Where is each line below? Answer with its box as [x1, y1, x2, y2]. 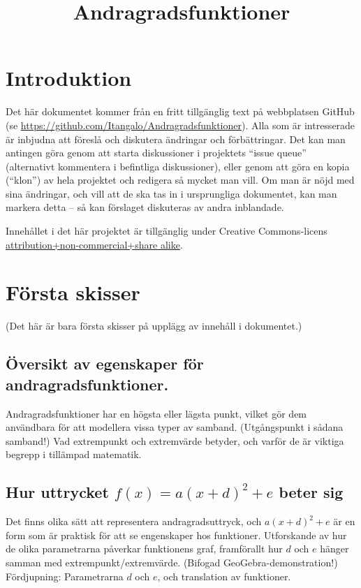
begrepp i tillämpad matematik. [6, 447, 142, 462]
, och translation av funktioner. [157, 568, 291, 583]
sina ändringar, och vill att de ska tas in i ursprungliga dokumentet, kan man [6, 186, 337, 200]
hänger [320, 541, 349, 556]
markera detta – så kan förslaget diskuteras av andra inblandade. [6, 200, 284, 214]
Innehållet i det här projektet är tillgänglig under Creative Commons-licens [6, 223, 327, 238]
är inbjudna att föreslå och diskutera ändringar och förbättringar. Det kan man [6, 131, 346, 146]
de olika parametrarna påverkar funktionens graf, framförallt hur [6, 541, 283, 556]
